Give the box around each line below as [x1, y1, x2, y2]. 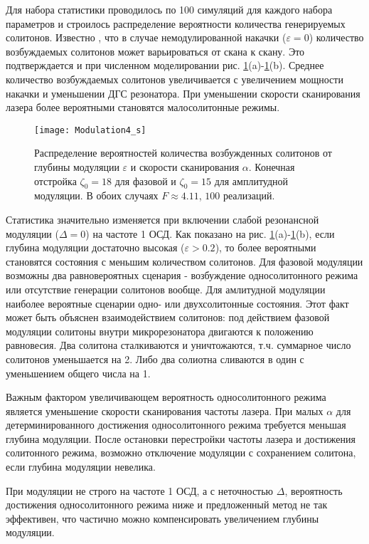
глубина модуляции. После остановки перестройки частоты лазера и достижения [6, 431, 355, 446]
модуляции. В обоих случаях [34, 188, 159, 203]
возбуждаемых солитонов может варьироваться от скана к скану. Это [6, 43, 305, 58]
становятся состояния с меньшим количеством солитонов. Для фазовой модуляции [6, 253, 363, 268]
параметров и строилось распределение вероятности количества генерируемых [6, 16, 346, 31]
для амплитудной [214, 173, 289, 188]
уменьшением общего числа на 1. [6, 365, 151, 380]
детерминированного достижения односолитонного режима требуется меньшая [6, 417, 346, 432]
